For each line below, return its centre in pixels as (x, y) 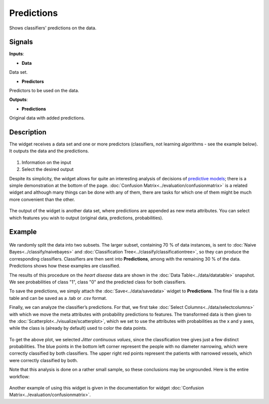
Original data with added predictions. (47, 118)
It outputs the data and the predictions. (49, 151)
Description (28, 132)
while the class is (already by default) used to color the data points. (78, 328)
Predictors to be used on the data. (44, 91)
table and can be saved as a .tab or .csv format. (58, 298)
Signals (21, 42)
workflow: (19, 377)
